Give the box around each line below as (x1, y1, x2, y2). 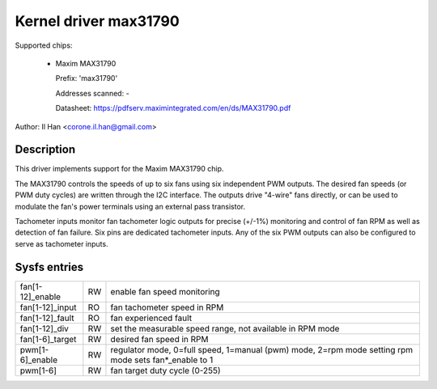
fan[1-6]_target (19, 333, 77, 345)
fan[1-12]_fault (19, 312, 74, 323)
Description (15, 142, 76, 157)
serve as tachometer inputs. (15, 239, 108, 248)
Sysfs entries (15, 260, 84, 274)
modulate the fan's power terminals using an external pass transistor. (15, 201, 246, 211)
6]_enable (19, 354, 58, 366)
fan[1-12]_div (19, 323, 69, 334)
